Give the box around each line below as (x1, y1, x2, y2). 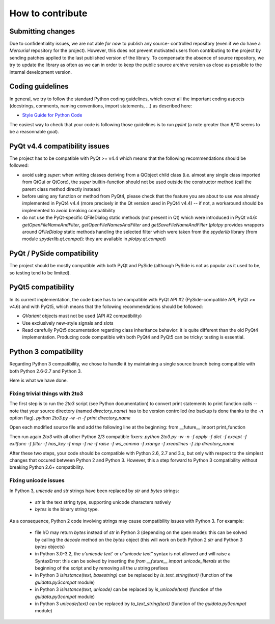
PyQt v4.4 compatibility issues (9, 141, 109, 150)
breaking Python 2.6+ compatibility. (9, 464, 85, 470)
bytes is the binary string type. (35, 506, 99, 513)
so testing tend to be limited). (9, 270, 71, 276)
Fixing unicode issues (9, 477, 65, 484)
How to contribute (9, 8, 88, 19)
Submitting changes (9, 27, 75, 36)
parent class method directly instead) (22, 186, 101, 192)
